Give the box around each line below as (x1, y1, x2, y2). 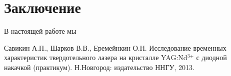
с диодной (196, 52, 227, 63)
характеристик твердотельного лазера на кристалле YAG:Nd (4, 52, 187, 63)
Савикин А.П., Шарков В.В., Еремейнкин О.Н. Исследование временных (4, 42, 226, 53)
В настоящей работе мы (4, 26, 76, 36)
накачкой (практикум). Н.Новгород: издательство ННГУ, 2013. (4, 62, 194, 72)
